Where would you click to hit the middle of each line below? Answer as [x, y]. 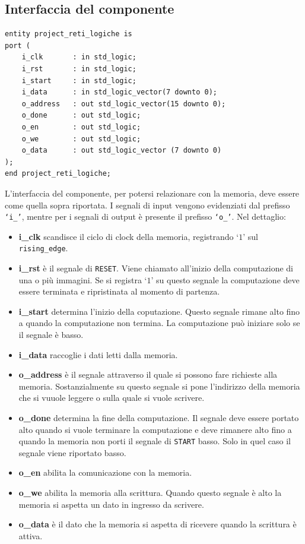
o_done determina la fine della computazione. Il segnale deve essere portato [159, 418]
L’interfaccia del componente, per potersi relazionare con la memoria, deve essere [152, 193]
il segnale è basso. [51, 335]
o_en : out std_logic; [81, 127]
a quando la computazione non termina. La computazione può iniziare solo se [159, 323]
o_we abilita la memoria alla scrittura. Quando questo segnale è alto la [150, 493]
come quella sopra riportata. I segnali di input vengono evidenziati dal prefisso [147, 205]
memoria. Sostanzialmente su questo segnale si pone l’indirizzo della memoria [159, 386]
